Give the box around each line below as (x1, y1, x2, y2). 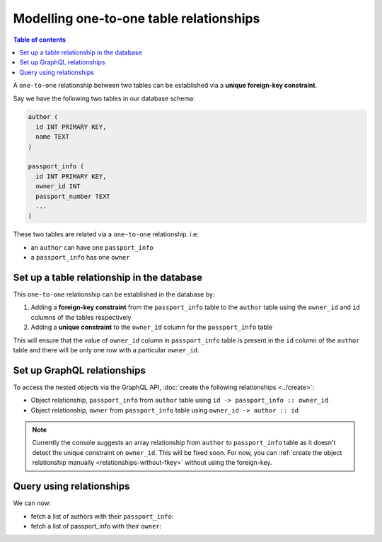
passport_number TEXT (35, 192, 111, 200)
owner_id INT (35, 183, 81, 190)
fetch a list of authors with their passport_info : (30, 512, 174, 520)
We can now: (13, 499, 52, 507)
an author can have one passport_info (30, 243, 154, 251)
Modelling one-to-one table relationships (13, 11, 260, 26)
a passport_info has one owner (30, 253, 130, 262)
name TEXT (35, 133, 70, 141)
